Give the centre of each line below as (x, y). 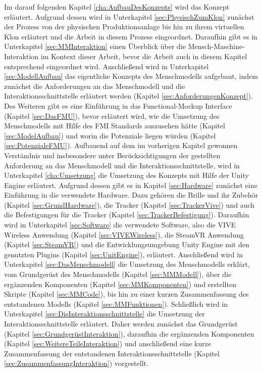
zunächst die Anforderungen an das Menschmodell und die (95, 86)
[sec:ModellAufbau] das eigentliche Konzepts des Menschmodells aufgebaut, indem (131, 76)
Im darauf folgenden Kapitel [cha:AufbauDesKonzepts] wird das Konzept (117, 7)
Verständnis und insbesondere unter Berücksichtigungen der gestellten (112, 155)
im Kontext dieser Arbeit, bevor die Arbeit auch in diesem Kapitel (144, 56)
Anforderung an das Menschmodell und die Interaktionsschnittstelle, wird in (122, 165)
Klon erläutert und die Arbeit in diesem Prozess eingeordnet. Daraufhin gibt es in (131, 36)
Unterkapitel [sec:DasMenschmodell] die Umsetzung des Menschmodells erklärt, (127, 264)
